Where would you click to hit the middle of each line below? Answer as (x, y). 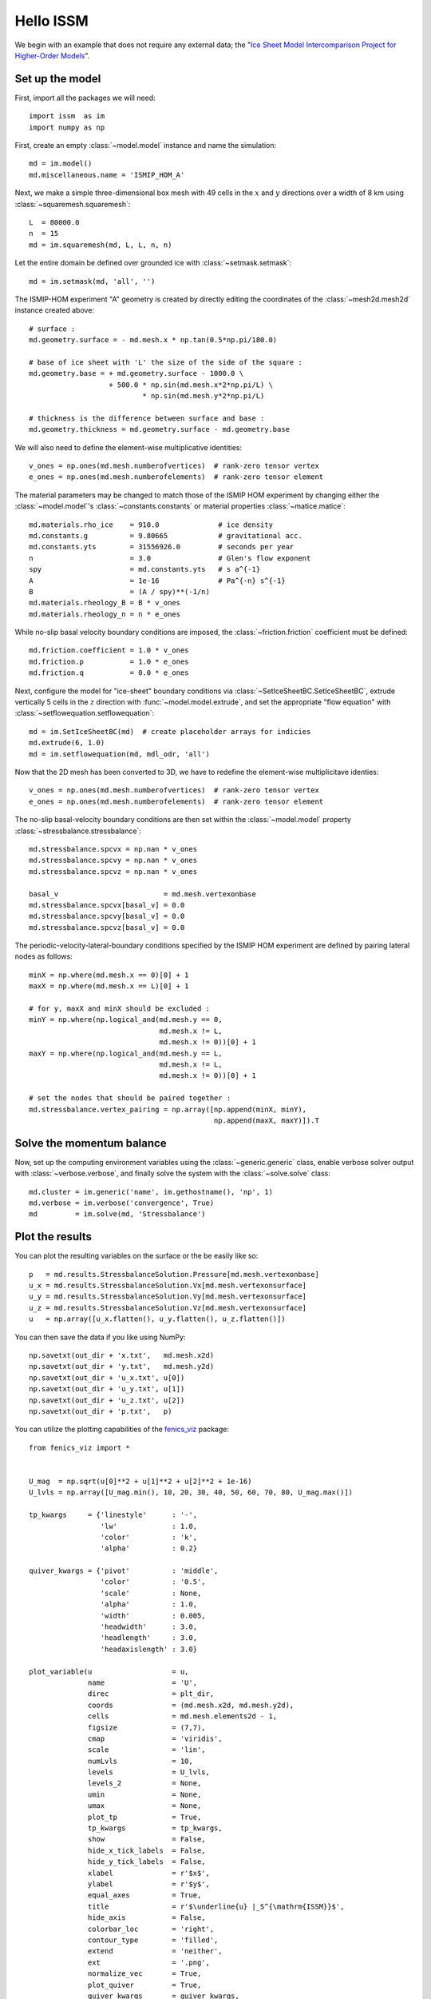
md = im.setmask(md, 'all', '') (92, 281)
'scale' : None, (151, 1593)
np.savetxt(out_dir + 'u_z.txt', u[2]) (107, 1400)
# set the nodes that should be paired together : (130, 1098)
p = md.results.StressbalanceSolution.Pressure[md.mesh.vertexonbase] (174, 1274)
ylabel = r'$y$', (149, 1884)
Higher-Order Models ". (52, 55)
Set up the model (58, 79)
